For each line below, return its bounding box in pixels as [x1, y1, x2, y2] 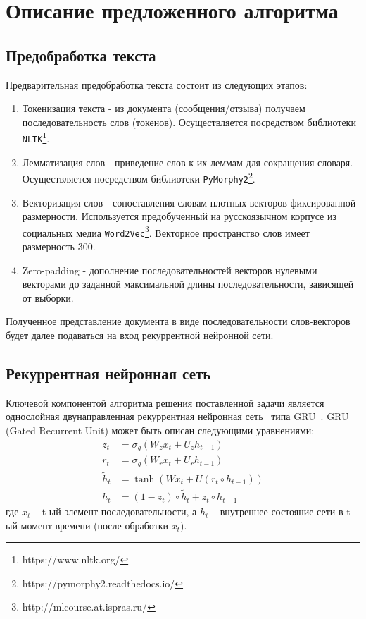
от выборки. [22, 290, 74, 305]
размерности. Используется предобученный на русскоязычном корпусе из [22, 209, 337, 223]
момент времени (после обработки [20, 517, 169, 532]
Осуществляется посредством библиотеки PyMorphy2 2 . [22, 169, 255, 185]
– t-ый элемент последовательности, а [34, 504, 197, 519]
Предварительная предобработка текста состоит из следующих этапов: [6, 77, 308, 92]
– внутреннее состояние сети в [212, 504, 343, 519]
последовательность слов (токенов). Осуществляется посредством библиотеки [22, 114, 356, 129]
